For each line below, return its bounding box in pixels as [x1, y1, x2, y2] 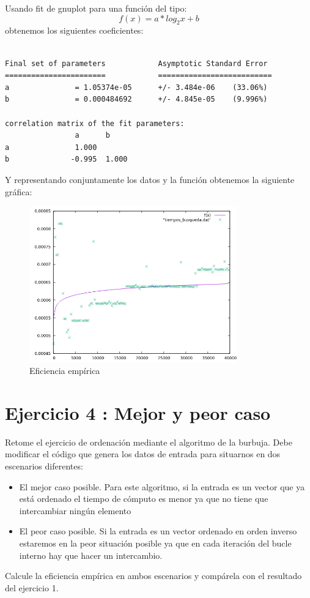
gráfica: [5, 185, 32, 198]
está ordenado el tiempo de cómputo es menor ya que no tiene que [19, 492, 268, 505]
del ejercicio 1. [5, 581, 59, 594]
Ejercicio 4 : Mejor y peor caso [5, 400, 271, 425]
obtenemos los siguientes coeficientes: [5, 24, 144, 37]
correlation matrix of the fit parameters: [5, 119, 185, 128]
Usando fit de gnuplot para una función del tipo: [5, 2, 187, 14]
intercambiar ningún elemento [19, 504, 131, 517]
